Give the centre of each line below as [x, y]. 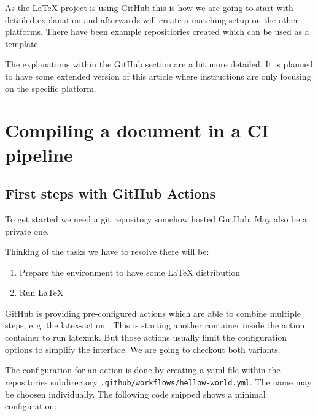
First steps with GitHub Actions [111, 193]
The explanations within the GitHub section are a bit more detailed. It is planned [159, 64]
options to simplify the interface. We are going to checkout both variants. [143, 349]
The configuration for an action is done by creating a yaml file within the [143, 370]
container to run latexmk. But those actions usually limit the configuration [146, 337]
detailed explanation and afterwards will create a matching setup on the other [152, 19]
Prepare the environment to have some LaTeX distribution [130, 272]
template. [23, 43]
